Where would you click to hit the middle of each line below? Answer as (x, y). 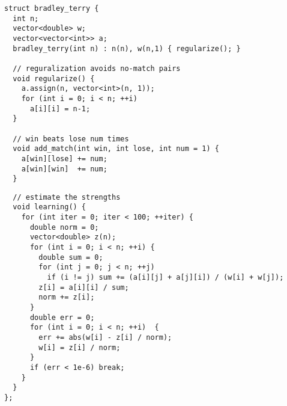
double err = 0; (62, 317)
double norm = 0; (64, 227)
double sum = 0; (71, 257)
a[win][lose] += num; (64, 158)
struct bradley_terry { (52, 8)
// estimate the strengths (67, 197)
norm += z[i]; (67, 297)
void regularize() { (54, 78)
